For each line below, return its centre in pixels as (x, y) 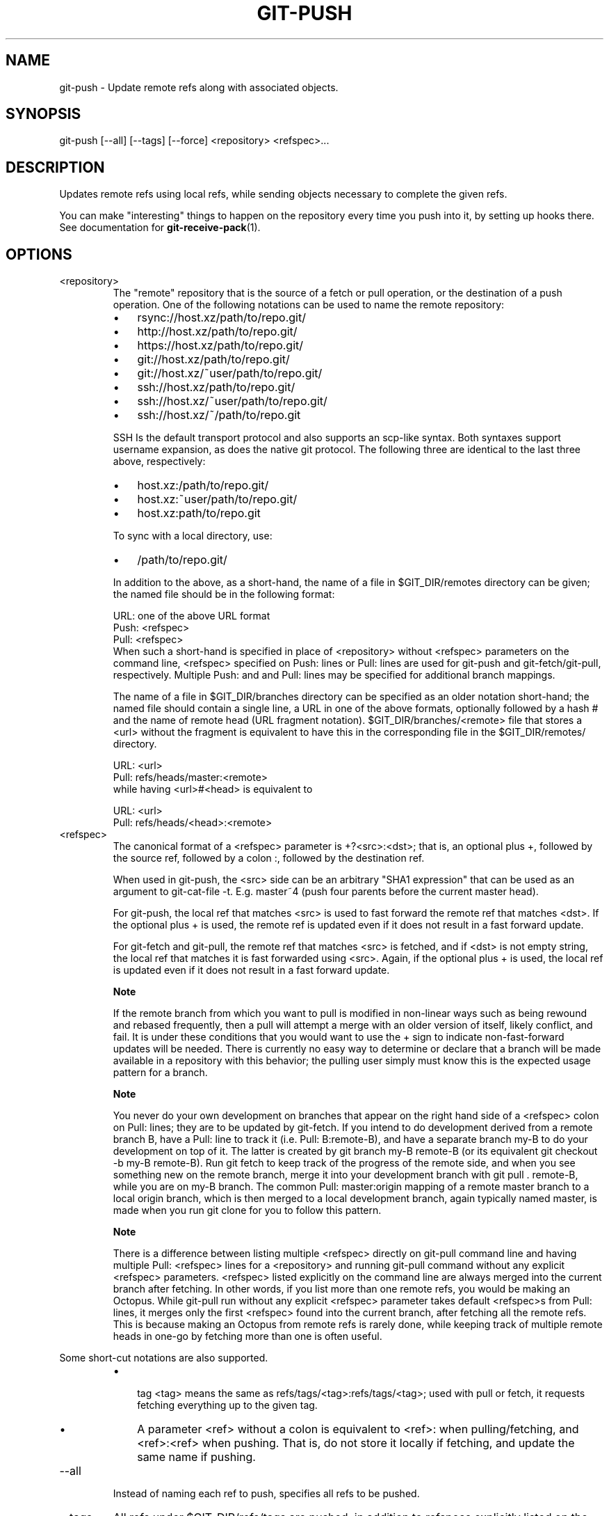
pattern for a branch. (160, 1073)
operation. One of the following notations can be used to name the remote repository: (309, 305)
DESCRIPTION (55, 167)
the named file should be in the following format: (224, 594)
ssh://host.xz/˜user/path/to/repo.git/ (232, 401)
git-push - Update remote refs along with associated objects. (199, 87)
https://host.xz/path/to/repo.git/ (220, 346)
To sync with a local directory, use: (193, 536)
